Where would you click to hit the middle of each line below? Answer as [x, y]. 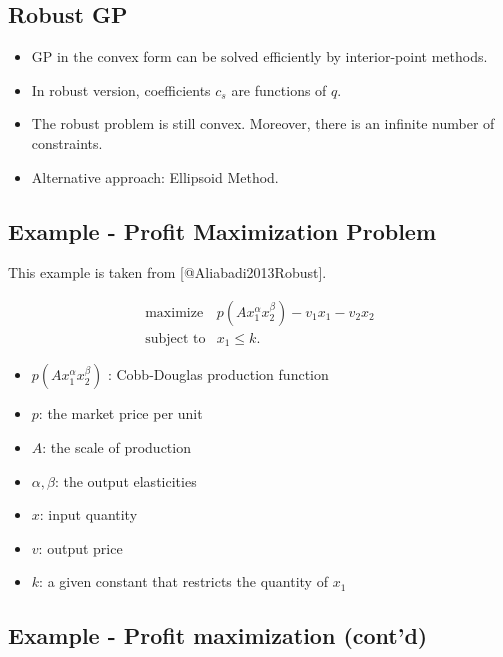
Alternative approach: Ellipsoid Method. [155, 176]
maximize [174, 312]
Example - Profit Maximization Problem [222, 230]
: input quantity [88, 514]
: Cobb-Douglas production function [218, 374]
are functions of [279, 89]
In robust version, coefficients [121, 89]
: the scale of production [116, 447]
